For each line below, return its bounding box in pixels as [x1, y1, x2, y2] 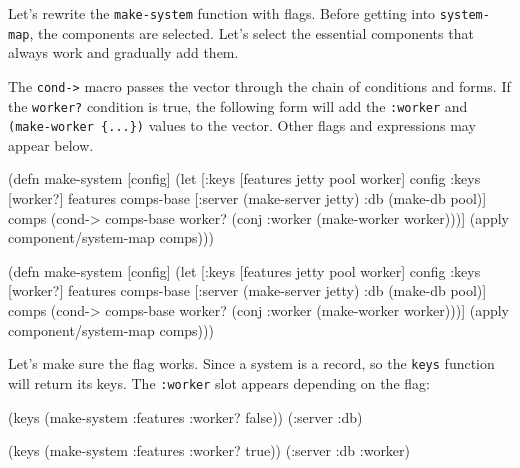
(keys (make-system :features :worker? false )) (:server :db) [8, 406, 363, 427]
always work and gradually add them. [8, 42, 239, 63]
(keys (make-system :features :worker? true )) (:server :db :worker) [8, 440, 411, 461]
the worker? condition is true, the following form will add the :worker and [8, 95, 468, 116]
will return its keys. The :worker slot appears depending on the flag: [8, 372, 430, 393]
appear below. [8, 134, 94, 155]
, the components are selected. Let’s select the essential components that [29, 22, 474, 43]
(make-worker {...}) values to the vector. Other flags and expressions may [8, 115, 476, 136]
